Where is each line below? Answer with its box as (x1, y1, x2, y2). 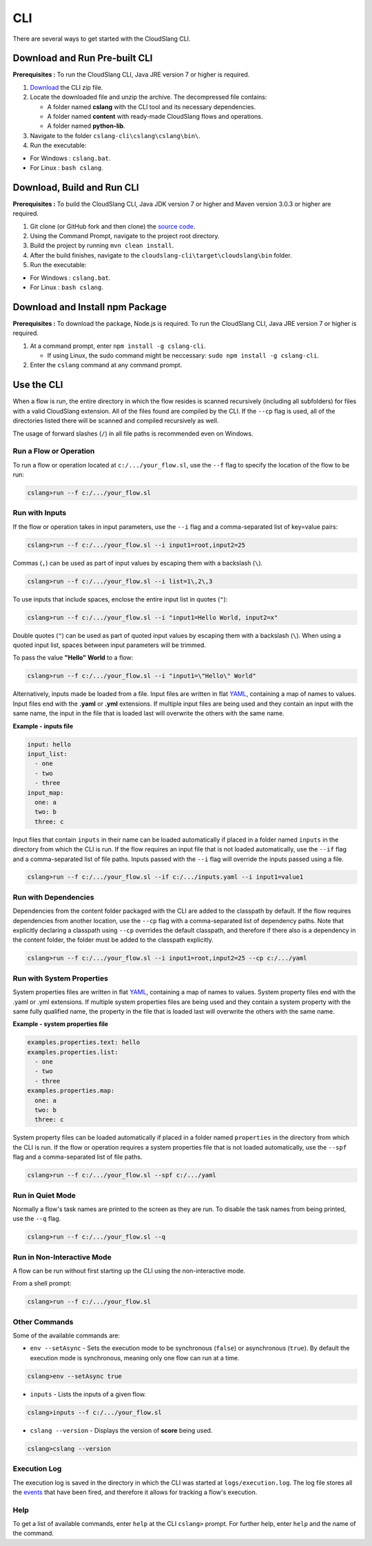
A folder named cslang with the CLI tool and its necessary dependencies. (47, 102, 256, 110)
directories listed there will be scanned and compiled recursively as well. (12, 416, 219, 425)
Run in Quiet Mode (12, 1190, 76, 1200)
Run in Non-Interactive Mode (12, 1252, 112, 1262)
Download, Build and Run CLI (12, 182, 139, 193)
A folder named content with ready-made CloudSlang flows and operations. (47, 113, 263, 121)
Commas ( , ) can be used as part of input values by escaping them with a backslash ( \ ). (12, 559, 263, 567)
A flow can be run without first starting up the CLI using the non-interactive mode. (12, 1266, 246, 1275)
